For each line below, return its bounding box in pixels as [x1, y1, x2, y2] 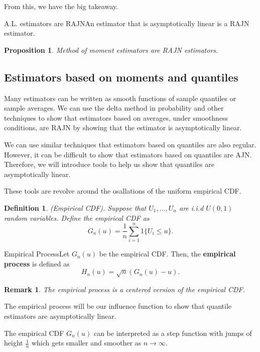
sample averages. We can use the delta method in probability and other [4, 103, 224, 113]
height [4, 337, 23, 348]
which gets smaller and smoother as [31, 337, 142, 348]
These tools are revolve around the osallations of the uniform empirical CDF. [4, 186, 241, 196]
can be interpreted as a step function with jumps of [93, 327, 252, 338]
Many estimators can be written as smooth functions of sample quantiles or [4, 93, 236, 103]
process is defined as [4, 258, 70, 269]
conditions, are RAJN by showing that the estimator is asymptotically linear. [4, 122, 242, 133]
